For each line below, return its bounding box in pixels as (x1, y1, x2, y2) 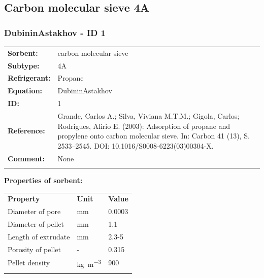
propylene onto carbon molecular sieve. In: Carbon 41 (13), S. (57, 130, 250, 141)
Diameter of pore (8, 206, 61, 217)
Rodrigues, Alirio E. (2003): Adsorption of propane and (57, 120, 230, 131)
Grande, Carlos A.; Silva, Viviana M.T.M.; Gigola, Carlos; (57, 110, 240, 121)
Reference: (8, 125, 45, 136)
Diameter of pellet (8, 218, 64, 229)
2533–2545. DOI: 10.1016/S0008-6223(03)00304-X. (57, 140, 214, 151)
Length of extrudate (8, 231, 70, 241)
